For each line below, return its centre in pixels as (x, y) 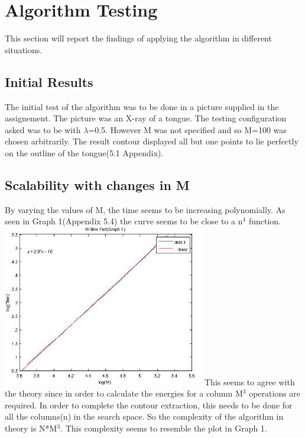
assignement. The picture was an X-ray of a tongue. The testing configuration (146, 118)
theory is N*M (31, 428)
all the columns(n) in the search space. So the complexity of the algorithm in (144, 416)
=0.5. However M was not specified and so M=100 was (187, 129)
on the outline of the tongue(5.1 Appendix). (84, 152)
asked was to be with (43, 129)
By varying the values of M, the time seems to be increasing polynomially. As (145, 209)
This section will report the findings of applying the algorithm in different (138, 38)
